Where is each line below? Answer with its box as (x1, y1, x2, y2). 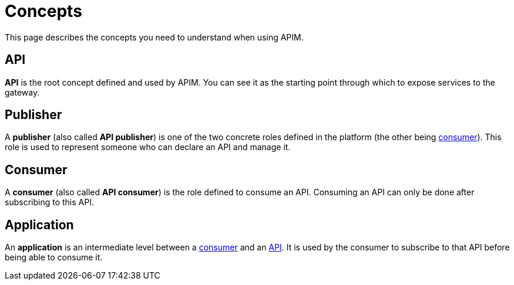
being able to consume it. (5, 252, 103, 263)
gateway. (5, 87, 40, 97)
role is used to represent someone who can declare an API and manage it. (5, 142, 291, 152)
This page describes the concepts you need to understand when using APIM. (5, 32, 304, 42)
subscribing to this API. (5, 197, 94, 208)
